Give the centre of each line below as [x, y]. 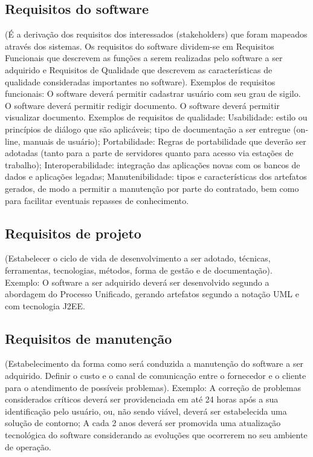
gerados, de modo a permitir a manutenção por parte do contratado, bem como [152, 188]
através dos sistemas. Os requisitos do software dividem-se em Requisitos [140, 46]
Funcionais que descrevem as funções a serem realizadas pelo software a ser [144, 58]
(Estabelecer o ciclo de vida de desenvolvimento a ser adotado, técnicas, [138, 258]
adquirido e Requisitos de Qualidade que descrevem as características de [139, 69]
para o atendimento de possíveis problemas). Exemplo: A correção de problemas [153, 387]
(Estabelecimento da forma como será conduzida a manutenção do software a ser [154, 363]
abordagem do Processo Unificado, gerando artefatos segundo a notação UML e [152, 294]
